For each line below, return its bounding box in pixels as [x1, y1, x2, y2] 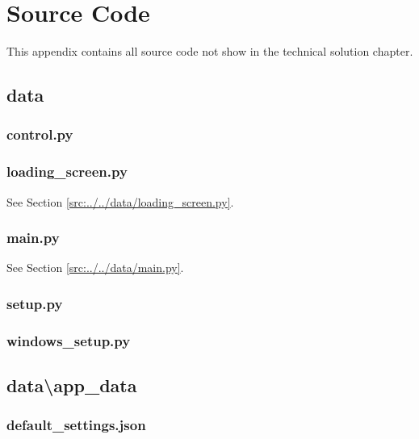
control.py [6, 124, 73, 144]
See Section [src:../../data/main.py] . [6, 259, 184, 276]
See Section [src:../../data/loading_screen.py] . [6, 193, 234, 210]
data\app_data [6, 373, 137, 398]
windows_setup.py [6, 330, 131, 350]
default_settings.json [6, 415, 146, 435]
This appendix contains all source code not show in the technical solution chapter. [6, 43, 413, 60]
